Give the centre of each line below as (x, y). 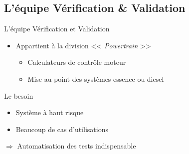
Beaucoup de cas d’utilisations (62, 129)
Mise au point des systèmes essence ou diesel (96, 78)
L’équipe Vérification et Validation (57, 29)
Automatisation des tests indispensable (77, 146)
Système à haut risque (50, 112)
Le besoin (19, 95)
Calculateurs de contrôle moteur (77, 62)
